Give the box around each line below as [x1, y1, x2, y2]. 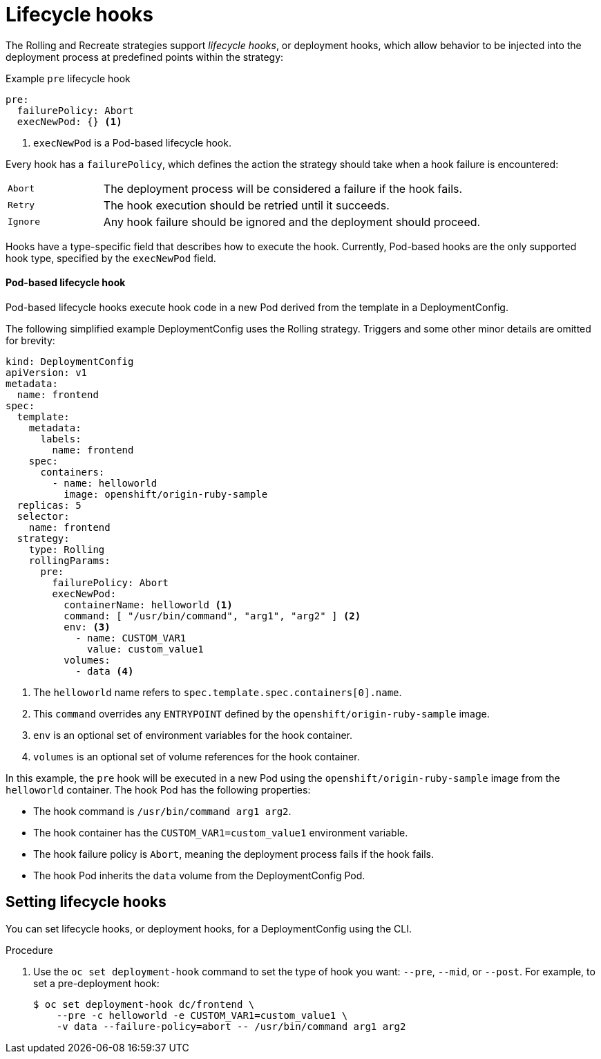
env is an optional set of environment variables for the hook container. [33, 729, 353, 741]
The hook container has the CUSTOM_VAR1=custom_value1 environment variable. [33, 826, 408, 838]
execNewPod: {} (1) [17, 115, 122, 127]
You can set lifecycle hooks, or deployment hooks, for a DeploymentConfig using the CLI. [6, 922, 412, 935]
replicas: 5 [17, 499, 82, 511]
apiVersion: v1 [6, 366, 88, 378]
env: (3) [64, 621, 111, 632]
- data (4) [75, 665, 134, 677]
